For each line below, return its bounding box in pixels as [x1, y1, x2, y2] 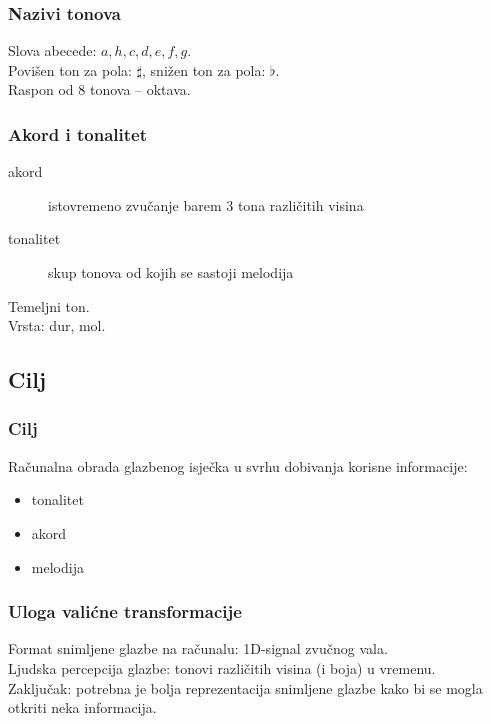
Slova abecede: [8, 40, 97, 61]
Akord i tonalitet [8, 121, 147, 146]
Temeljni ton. [8, 295, 90, 316]
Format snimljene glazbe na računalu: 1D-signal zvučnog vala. [8, 638, 388, 659]
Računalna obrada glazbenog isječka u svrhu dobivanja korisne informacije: [8, 455, 468, 476]
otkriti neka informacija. [8, 697, 157, 718]
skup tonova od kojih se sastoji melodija [48, 262, 294, 282]
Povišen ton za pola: [8, 59, 132, 80]
